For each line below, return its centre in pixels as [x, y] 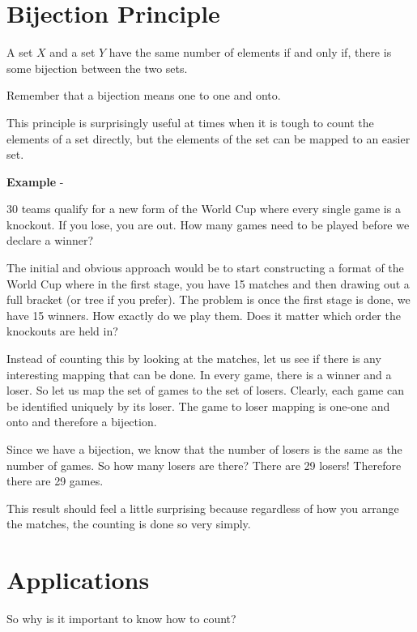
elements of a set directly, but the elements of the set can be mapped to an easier [208, 138]
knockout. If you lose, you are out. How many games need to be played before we [208, 224]
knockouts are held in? [62, 331]
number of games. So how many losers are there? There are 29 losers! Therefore [204, 465]
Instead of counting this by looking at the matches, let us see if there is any [194, 359]
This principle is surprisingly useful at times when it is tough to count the [190, 122]
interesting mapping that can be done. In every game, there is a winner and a [199, 374]
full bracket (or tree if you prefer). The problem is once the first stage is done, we [208, 299]
